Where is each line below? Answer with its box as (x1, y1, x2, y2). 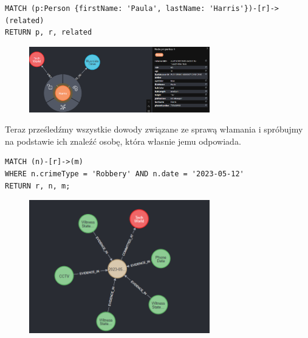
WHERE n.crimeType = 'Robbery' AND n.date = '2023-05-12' (5, 169, 244, 178)
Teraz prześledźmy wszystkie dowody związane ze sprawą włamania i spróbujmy (5, 123, 303, 136)
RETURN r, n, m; (5, 181, 70, 190)
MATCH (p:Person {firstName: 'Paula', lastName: (5, 4, 205, 13)
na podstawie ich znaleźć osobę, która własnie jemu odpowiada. (5, 134, 241, 147)
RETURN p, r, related (5, 28, 92, 37)
